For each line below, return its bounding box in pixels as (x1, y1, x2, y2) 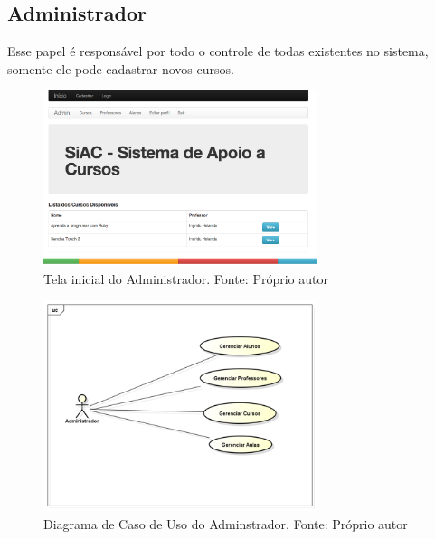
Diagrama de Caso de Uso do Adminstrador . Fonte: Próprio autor (43, 514, 408, 533)
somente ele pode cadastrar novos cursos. (7, 59, 234, 78)
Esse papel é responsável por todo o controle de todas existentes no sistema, (7, 42, 429, 61)
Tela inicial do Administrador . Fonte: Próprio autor (43, 269, 328, 288)
